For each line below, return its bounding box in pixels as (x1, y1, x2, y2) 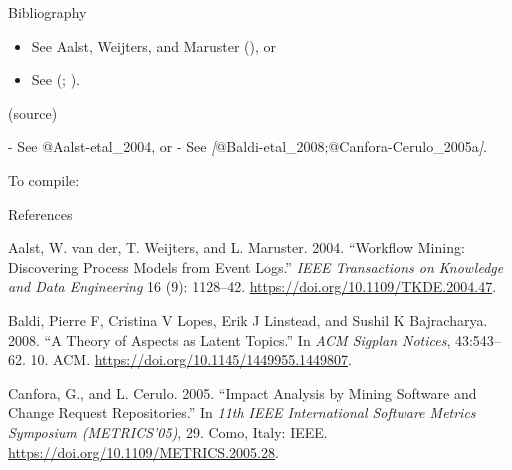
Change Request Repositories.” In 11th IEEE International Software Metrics (8, 402, 476, 423)
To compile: (8, 169, 80, 190)
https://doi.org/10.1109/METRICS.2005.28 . (8, 441, 279, 462)
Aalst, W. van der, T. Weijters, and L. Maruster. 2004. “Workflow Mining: (8, 237, 465, 258)
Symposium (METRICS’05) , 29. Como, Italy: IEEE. (8, 421, 328, 442)
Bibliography (8, 2, 87, 22)
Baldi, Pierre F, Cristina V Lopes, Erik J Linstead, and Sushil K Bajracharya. (8, 309, 488, 330)
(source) (8, 102, 58, 123)
